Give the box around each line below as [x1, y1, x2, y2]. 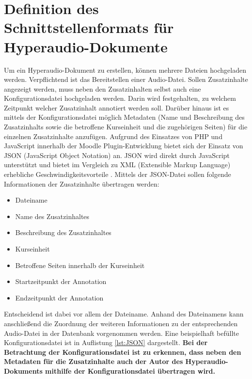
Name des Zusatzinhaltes [15, 211, 90, 221]
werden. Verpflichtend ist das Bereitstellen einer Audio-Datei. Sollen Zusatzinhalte [4, 74, 248, 84]
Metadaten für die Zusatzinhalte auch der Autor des [4, 356, 183, 366]
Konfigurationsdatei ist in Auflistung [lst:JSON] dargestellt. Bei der [4, 337, 208, 347]
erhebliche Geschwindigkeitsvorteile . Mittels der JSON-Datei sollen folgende [4, 169, 231, 179]
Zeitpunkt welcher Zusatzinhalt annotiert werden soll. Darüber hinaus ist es [4, 102, 229, 112]
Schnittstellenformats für [4, 17, 174, 37]
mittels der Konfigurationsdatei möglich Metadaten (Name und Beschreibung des [4, 112, 245, 122]
